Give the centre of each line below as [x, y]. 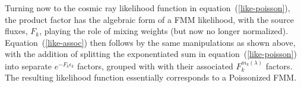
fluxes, [16, 31]
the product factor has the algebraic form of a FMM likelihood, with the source [150, 19]
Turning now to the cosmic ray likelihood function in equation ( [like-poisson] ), [148, 8]
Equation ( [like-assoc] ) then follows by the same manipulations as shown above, [150, 42]
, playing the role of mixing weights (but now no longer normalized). [164, 31]
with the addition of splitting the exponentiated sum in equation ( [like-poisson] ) [151, 54]
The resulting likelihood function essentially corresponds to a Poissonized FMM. [151, 77]
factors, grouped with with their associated [155, 66]
